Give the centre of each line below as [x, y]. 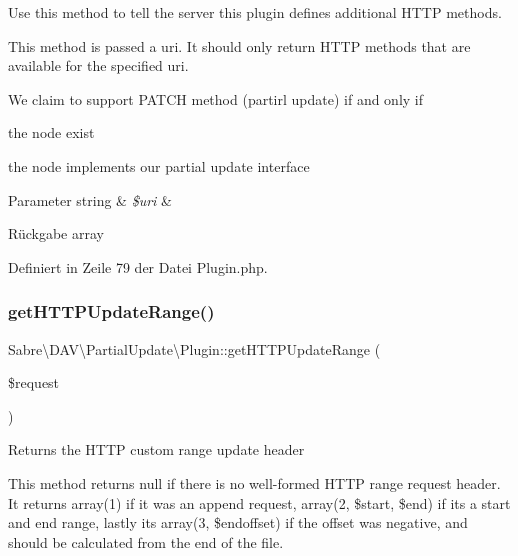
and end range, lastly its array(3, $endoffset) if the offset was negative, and [238, 522]
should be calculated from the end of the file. [146, 541]
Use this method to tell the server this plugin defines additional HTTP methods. [255, 12]
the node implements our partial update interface [159, 165]
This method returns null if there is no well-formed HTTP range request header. [254, 482]
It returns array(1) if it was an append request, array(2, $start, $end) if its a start [259, 502]
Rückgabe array [56, 233]
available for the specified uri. [98, 65]
